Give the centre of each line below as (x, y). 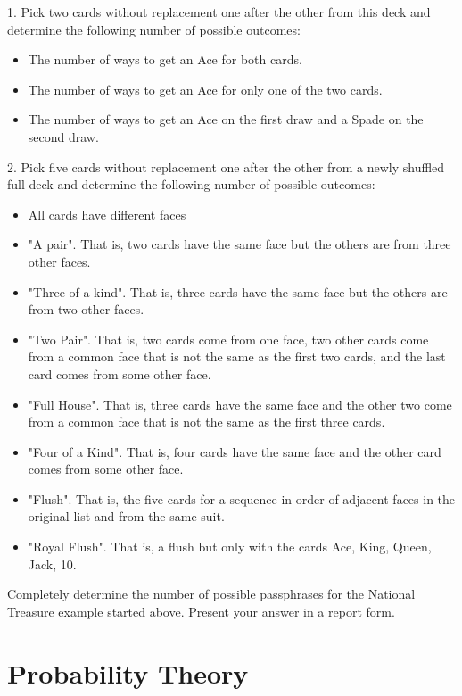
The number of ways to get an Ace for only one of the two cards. (205, 89)
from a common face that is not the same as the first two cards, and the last (237, 356)
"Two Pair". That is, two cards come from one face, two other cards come (228, 339)
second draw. (63, 136)
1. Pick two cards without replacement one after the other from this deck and (219, 12)
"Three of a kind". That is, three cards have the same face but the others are (238, 291)
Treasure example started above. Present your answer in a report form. (201, 611)
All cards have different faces (107, 214)
